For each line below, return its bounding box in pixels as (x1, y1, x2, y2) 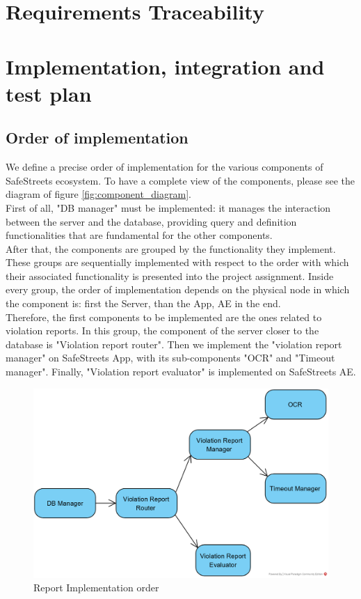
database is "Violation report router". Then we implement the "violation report (6, 336, 342, 351)
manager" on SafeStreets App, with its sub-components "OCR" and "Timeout (6, 350, 335, 365)
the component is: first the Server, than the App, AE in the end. (6, 296, 281, 311)
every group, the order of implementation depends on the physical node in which (6, 282, 350, 297)
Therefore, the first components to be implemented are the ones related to (6, 309, 322, 324)
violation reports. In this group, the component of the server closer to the (6, 323, 319, 338)
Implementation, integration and (6, 52, 325, 80)
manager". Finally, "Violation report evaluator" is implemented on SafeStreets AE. (6, 364, 356, 379)
